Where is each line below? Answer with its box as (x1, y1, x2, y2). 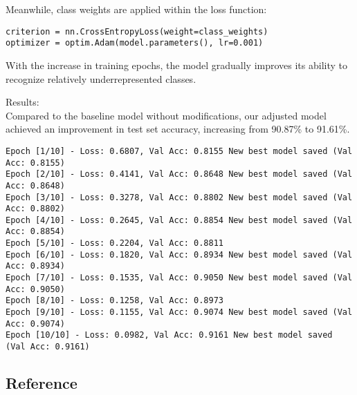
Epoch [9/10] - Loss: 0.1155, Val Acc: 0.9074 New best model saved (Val (6, 307, 353, 318)
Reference (6, 372, 77, 394)
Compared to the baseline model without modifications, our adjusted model (6, 108, 327, 122)
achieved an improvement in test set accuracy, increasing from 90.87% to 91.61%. (6, 122, 350, 136)
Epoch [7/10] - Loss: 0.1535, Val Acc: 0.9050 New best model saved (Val (6, 273, 353, 283)
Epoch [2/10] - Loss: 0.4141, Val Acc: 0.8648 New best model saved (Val (6, 169, 353, 180)
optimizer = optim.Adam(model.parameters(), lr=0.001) (6, 38, 264, 48)
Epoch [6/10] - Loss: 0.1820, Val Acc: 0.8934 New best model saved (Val (6, 249, 353, 260)
